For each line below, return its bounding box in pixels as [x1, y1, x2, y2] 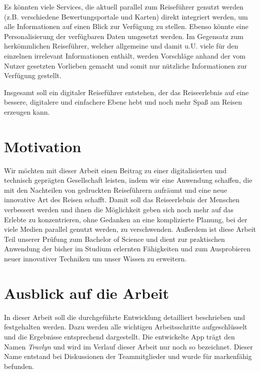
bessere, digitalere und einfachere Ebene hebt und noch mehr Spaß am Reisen [4, 97, 242, 107]
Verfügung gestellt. [4, 70, 61, 81]
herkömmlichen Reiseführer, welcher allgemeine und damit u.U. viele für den [4, 41, 238, 51]
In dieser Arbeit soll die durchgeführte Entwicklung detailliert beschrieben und [4, 311, 245, 322]
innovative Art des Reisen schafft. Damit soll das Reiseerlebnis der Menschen [4, 194, 240, 205]
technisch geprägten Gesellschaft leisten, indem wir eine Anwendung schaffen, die [4, 175, 252, 185]
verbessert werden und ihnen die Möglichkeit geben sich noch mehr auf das [4, 204, 233, 215]
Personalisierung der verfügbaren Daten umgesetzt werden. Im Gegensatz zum [4, 31, 243, 41]
